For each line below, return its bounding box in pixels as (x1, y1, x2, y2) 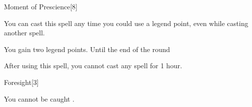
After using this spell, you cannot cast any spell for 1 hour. (4, 60, 182, 71)
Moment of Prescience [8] (4, 1, 78, 11)
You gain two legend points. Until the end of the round (4, 44, 170, 54)
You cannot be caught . (4, 93, 75, 104)
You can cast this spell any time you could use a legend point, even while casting (4, 18, 249, 28)
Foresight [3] (4, 77, 39, 87)
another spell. (4, 27, 45, 38)
